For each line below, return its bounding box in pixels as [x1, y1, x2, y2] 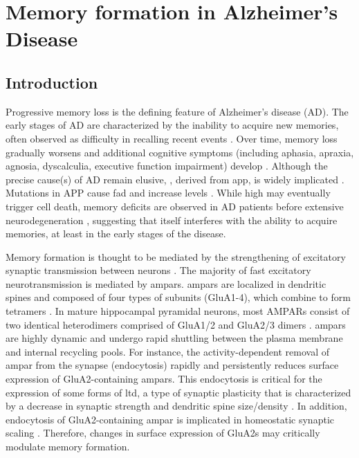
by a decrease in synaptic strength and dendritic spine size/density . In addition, [6, 399, 347, 413]
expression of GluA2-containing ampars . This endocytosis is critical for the [6, 372, 322, 386]
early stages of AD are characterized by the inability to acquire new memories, [6, 118, 339, 132]
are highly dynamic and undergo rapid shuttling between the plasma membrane [6, 331, 343, 345]
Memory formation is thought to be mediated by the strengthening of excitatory [6, 249, 346, 264]
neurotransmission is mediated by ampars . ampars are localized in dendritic [6, 276, 326, 291]
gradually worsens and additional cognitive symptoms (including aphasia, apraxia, [6, 145, 354, 159]
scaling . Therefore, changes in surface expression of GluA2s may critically [6, 425, 320, 440]
